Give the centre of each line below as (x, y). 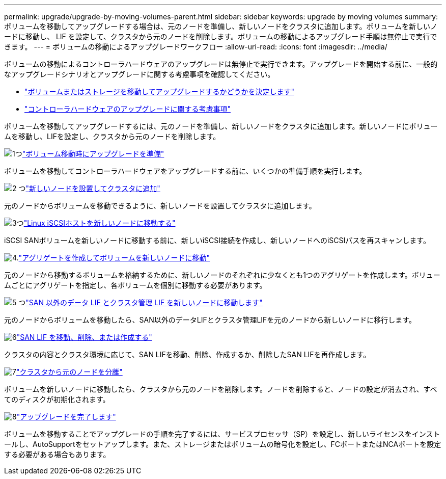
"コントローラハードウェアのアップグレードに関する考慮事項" (128, 109)
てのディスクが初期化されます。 (57, 399)
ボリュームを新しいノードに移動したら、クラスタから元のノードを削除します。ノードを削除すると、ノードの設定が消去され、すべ (221, 389)
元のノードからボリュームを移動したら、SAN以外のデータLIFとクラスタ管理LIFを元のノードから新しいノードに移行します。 (210, 320)
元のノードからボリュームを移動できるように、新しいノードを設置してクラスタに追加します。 (160, 206)
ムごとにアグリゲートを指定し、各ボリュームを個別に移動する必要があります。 (135, 285)
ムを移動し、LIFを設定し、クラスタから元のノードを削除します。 (112, 136)
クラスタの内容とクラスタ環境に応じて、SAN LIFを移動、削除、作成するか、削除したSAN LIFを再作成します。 (187, 354)
